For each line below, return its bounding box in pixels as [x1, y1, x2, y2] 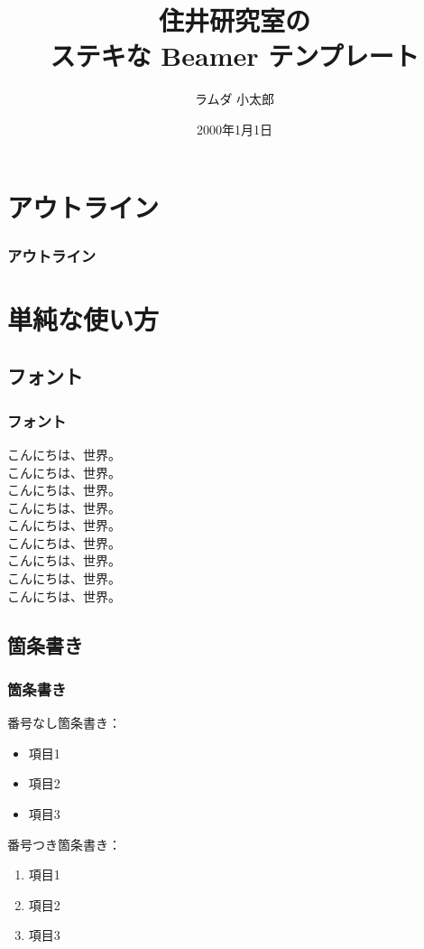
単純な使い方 [7, 300, 160, 337]
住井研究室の [158, 2, 310, 39]
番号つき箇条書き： [7, 834, 121, 853]
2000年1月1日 [197, 119, 272, 138]
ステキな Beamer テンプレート [50, 37, 419, 74]
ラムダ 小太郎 [194, 89, 275, 108]
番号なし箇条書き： [7, 713, 121, 732]
